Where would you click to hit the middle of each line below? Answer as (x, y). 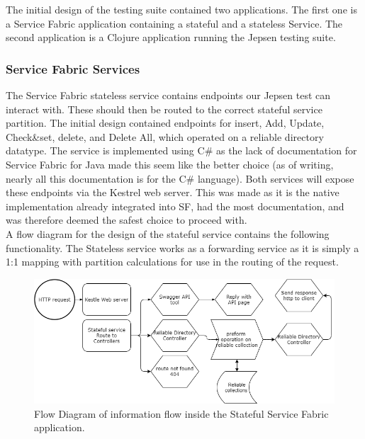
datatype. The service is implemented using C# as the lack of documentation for (181, 150)
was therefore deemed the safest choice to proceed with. (127, 220)
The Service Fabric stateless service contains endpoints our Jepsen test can (168, 95)
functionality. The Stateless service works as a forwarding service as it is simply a (182, 247)
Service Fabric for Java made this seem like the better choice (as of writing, (170, 164)
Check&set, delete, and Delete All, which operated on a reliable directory (165, 136)
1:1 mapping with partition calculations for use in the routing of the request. (172, 262)
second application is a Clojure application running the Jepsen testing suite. (171, 37)
